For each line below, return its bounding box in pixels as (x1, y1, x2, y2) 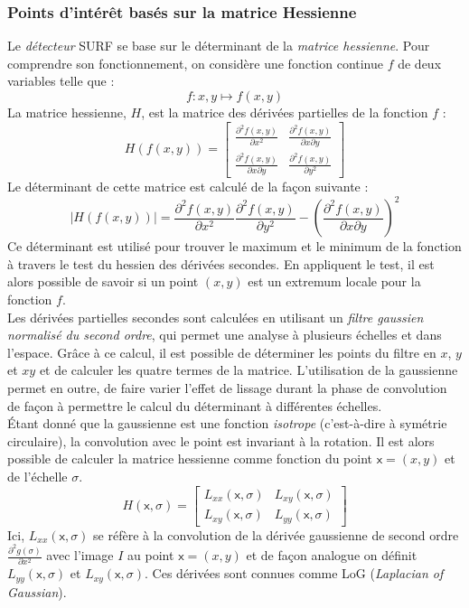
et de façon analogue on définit (246, 546, 417, 565)
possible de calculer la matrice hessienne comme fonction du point (7, 449, 373, 468)
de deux (398, 53, 442, 72)
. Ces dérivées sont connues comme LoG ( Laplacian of (145, 564, 444, 583)
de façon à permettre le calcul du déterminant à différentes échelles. (7, 396, 382, 415)
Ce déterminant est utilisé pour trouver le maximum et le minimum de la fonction (7, 237, 462, 256)
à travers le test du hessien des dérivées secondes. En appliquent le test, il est (7, 254, 435, 273)
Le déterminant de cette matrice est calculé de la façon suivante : (7, 177, 369, 196)
